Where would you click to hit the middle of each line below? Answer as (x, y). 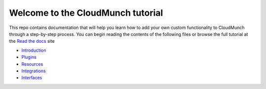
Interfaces (32, 78)
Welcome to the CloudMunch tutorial (86, 13)
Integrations (34, 71)
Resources (32, 64)
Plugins (29, 57)
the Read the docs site (32, 41)
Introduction (34, 50)
